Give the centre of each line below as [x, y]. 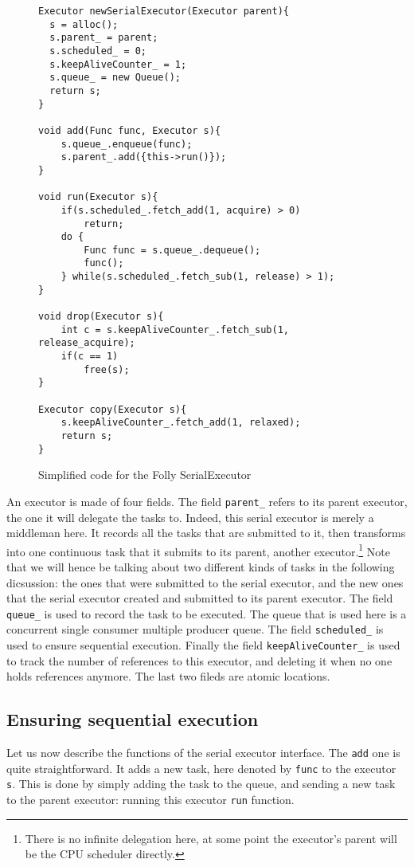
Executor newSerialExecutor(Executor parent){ [164, 11]
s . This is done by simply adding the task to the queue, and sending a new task [201, 784]
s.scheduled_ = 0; [98, 51]
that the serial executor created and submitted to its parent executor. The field [200, 598]
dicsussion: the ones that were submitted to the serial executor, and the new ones [205, 582]
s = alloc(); [84, 24]
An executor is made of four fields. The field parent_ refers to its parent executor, [207, 501]
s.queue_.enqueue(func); [127, 144]
